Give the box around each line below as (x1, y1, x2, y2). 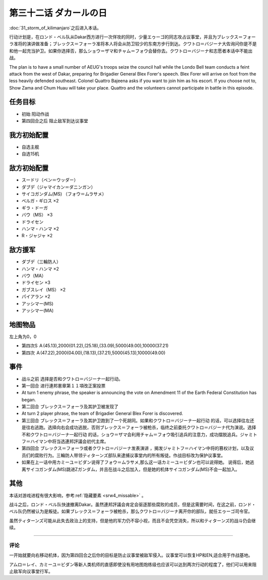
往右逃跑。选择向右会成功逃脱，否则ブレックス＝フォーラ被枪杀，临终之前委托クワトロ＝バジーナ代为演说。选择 (25, 424, 257, 430)
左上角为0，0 (9, 333, 37, 339)
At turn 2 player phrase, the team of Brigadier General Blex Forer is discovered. (21, 410, 183, 416)
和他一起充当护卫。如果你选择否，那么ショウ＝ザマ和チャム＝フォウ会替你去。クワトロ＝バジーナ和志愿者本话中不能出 (9, 48, 253, 54)
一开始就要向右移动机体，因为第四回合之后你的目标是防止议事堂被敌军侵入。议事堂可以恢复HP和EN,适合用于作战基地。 (9, 552, 253, 558)
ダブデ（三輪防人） (21, 259, 61, 265)
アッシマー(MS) (21, 300, 54, 306)
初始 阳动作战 (21, 111, 49, 117)
